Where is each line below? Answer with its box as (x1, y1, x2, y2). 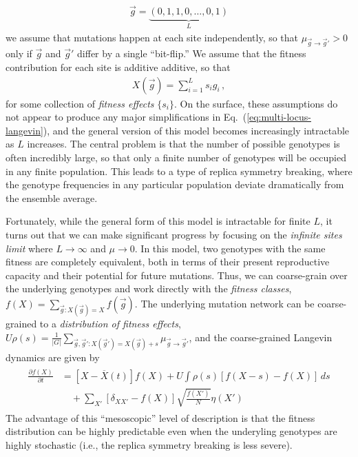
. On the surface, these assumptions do (173, 96, 338, 110)
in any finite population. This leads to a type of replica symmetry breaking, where (6, 163, 352, 178)
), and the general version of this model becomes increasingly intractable (43, 123, 350, 137)
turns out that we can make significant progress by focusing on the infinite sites (6, 227, 342, 241)
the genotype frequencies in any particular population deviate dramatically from (6, 177, 344, 192)
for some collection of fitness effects (6, 96, 154, 110)
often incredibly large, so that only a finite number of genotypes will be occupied (6, 150, 346, 165)
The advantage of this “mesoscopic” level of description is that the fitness (6, 410, 315, 425)
